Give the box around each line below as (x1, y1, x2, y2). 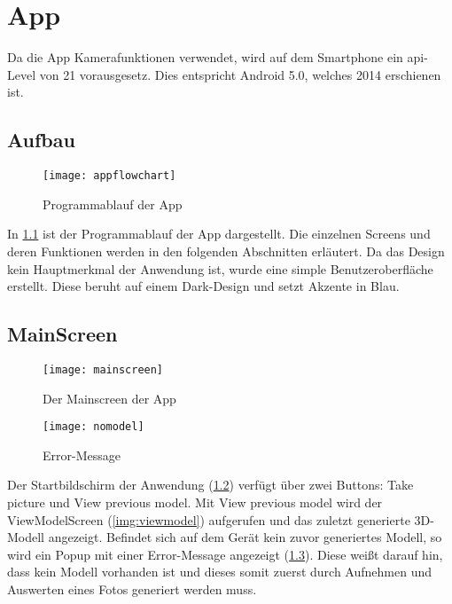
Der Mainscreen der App (43, 388, 176, 407)
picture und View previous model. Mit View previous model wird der (7, 493, 383, 512)
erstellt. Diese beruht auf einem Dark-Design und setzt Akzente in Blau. (7, 277, 400, 295)
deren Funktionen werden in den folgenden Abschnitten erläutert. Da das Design (7, 241, 445, 260)
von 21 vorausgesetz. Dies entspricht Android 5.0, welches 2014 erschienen (39, 65, 441, 83)
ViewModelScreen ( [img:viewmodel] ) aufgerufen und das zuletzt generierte (7, 510, 410, 529)
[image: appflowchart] (43, 169, 176, 183)
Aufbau (7, 126, 75, 153)
